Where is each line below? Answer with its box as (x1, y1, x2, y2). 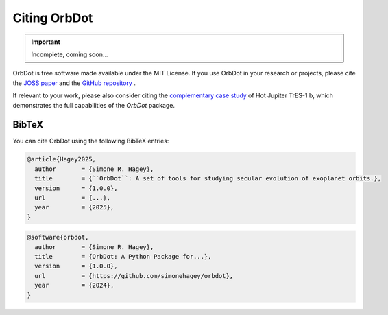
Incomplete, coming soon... (31, 50, 108, 58)
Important (31, 38, 61, 46)
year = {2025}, (34, 203, 114, 211)
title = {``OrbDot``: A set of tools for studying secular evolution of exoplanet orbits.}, (34, 175, 382, 183)
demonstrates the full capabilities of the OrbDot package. (12, 101, 175, 109)
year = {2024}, (34, 281, 114, 290)
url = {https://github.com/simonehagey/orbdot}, (34, 272, 234, 279)
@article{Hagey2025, (27, 155, 96, 163)
